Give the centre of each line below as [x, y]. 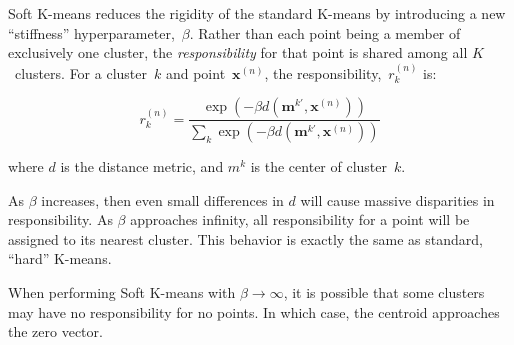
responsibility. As [60, 219]
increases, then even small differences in [162, 199]
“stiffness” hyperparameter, [91, 32]
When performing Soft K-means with [122, 292]
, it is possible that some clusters [384, 292]
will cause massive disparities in [397, 199]
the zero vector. [55, 331]
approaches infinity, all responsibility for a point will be [300, 219]
